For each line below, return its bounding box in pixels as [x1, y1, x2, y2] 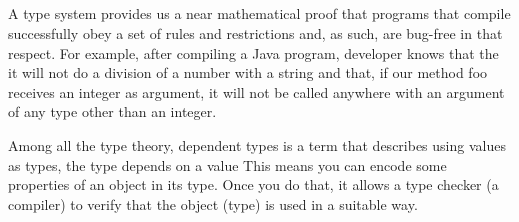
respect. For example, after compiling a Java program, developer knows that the [8, 42, 499, 63]
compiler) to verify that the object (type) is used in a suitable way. [8, 193, 418, 214]
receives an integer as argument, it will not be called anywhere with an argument [8, 81, 505, 102]
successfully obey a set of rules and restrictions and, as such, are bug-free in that [8, 22, 503, 43]
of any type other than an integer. [8, 101, 217, 122]
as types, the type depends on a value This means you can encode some [8, 154, 447, 175]
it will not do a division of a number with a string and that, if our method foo [8, 62, 488, 83]
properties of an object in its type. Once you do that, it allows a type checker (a [8, 174, 499, 195]
